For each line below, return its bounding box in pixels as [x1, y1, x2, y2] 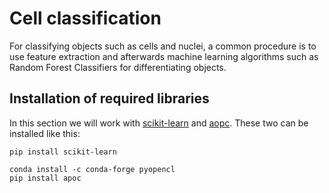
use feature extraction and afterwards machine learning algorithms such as [9, 50, 319, 62]
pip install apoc [9, 173, 82, 183]
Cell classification [9, 7, 162, 30]
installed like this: [9, 127, 81, 139]
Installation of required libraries [9, 90, 210, 107]
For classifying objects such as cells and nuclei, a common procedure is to [9, 40, 317, 52]
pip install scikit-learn [9, 147, 117, 157]
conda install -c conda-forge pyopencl [9, 164, 176, 174]
